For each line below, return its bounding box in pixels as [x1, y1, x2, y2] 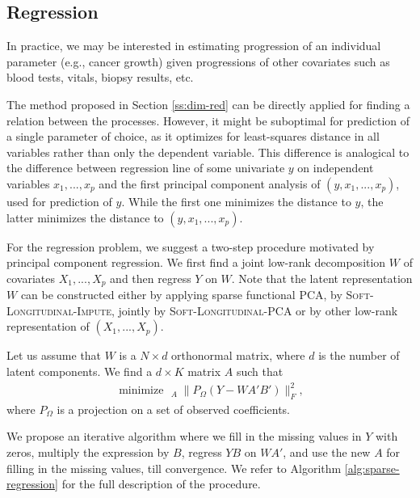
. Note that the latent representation [231, 269, 413, 286]
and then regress [110, 269, 191, 286]
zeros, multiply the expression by [6, 444, 170, 461]
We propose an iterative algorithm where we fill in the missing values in [6, 428, 362, 445]
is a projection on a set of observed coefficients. [57, 400, 291, 417]
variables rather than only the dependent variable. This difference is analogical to [6, 143, 409, 160]
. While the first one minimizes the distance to [121, 192, 351, 209]
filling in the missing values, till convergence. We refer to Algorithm [6, 459, 342, 476]
